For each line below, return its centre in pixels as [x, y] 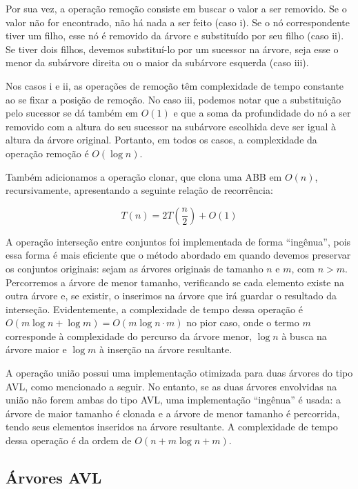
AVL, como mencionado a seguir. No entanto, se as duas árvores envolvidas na [171, 386]
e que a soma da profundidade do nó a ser [262, 113]
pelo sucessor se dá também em [72, 113]
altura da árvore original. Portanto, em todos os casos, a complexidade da [161, 140]
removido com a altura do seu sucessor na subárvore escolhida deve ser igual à [171, 126]
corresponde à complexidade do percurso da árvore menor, [129, 336]
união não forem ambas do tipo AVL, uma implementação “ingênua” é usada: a [173, 400]
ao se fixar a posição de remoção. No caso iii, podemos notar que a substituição [173, 99]
